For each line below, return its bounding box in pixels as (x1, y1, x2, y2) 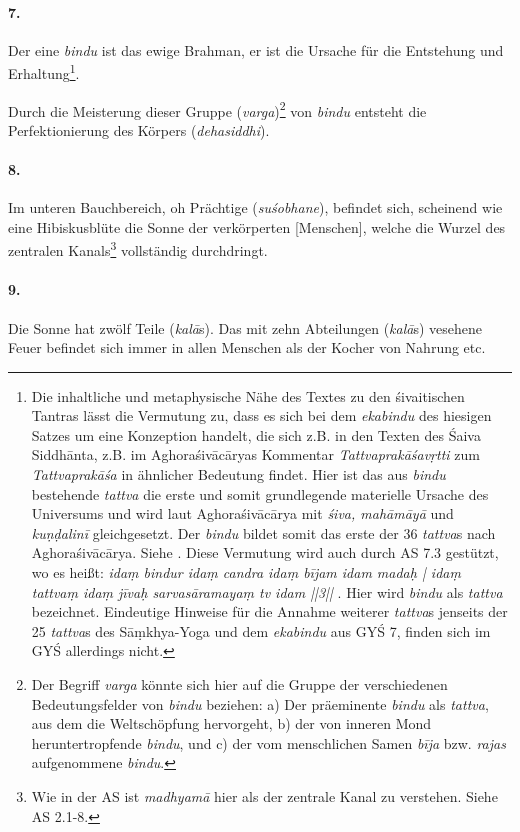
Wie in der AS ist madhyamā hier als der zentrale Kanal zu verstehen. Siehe (31, 785, 498, 806)
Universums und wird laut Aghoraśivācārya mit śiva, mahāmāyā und (31, 503, 454, 524)
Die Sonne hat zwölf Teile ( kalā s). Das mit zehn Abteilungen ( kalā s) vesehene (8, 317, 483, 338)
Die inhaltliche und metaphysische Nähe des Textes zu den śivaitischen (31, 385, 465, 406)
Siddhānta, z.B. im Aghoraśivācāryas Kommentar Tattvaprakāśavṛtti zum (31, 444, 480, 465)
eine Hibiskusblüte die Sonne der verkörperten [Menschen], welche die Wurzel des (8, 216, 506, 237)
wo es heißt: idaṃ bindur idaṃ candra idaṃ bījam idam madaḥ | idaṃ (31, 562, 461, 583)
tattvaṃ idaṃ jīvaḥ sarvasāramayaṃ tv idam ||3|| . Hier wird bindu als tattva (31, 581, 503, 602)
